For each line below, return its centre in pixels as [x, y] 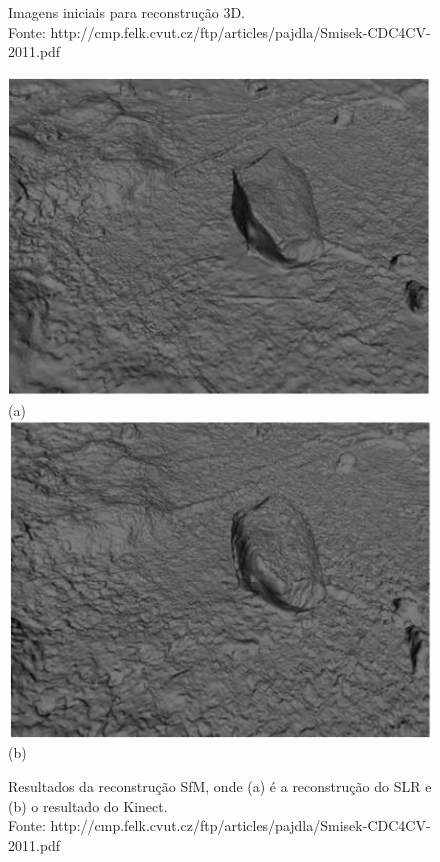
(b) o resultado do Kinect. [88, 805]
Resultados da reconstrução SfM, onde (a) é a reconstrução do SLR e [220, 786]
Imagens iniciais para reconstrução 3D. [126, 12]
